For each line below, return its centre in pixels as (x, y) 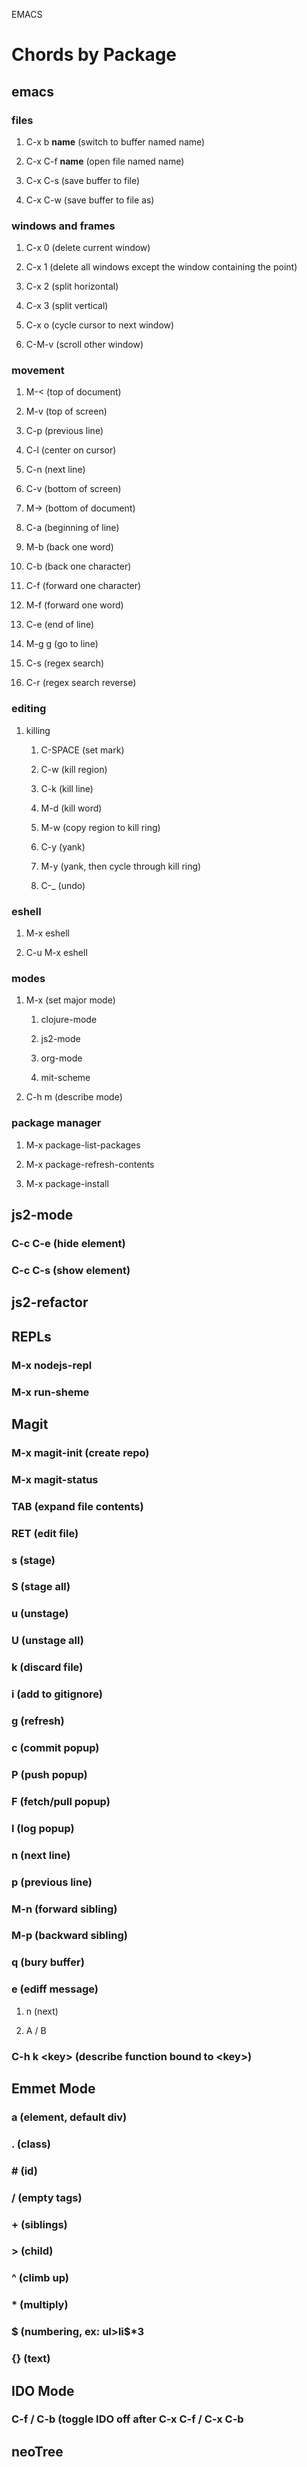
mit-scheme (65, 1078)
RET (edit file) (45, 1533)
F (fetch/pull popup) (61, 1801)
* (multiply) (40, 2305)
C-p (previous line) (64, 431)
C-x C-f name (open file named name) (105, 161)
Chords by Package (94, 55)
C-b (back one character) (78, 566)
